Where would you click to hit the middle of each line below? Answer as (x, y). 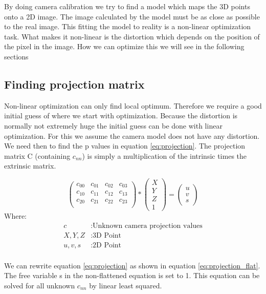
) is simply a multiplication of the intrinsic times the (164, 155)
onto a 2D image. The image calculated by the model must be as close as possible (132, 16)
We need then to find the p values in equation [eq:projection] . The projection (125, 146)
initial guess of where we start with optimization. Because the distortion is (121, 115)
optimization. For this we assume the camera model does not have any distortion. (132, 135)
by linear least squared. (126, 286)
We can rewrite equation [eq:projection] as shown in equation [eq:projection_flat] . (132, 265)
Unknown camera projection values (148, 226)
